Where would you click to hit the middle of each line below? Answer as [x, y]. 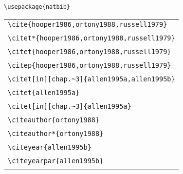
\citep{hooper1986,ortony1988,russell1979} [90, 65]
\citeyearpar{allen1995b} [56, 161]
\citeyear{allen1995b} [50, 147]
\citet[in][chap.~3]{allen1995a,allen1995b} [91, 79]
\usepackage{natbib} [37, 7]
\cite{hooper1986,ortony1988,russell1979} [88, 24]
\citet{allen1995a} [44, 92]
